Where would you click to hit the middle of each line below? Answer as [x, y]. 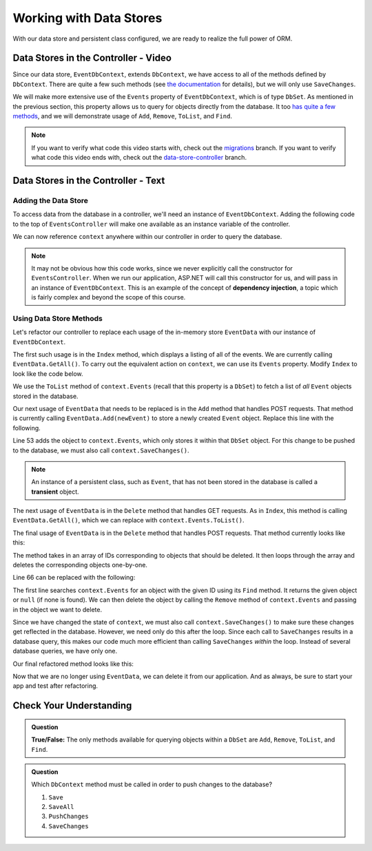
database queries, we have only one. [65, 651]
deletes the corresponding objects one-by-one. [80, 565]
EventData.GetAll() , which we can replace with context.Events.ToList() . [128, 521]
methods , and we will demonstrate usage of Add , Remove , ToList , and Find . [122, 116]
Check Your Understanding [72, 706]
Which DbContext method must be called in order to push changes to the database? [152, 784]
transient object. [55, 492]
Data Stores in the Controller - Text [89, 180]
